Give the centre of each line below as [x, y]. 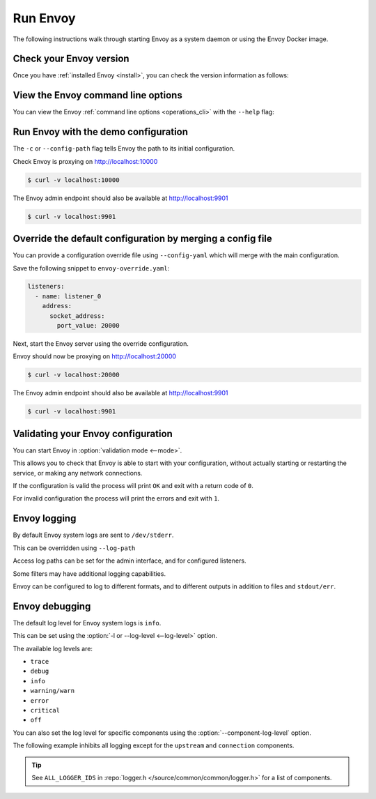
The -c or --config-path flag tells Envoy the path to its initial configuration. [124, 149]
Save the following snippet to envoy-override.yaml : [91, 268]
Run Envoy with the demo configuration [100, 132]
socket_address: [77, 316]
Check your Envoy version [71, 59]
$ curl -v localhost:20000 [73, 375]
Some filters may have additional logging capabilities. [89, 573]
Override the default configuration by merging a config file [143, 239]
